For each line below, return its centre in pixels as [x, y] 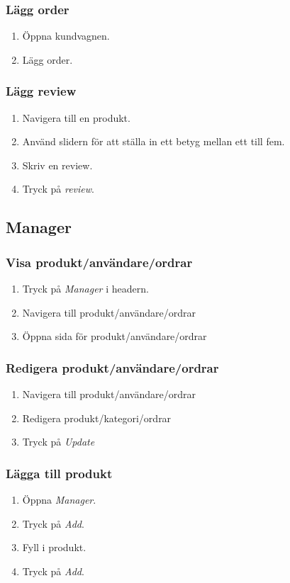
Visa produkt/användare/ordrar [99, 262]
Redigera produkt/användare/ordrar [112, 367]
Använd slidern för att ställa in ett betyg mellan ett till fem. [154, 141]
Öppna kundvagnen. [66, 36]
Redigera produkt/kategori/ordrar [97, 418]
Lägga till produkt [59, 473]
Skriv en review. [57, 165]
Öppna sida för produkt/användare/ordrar [115, 336]
